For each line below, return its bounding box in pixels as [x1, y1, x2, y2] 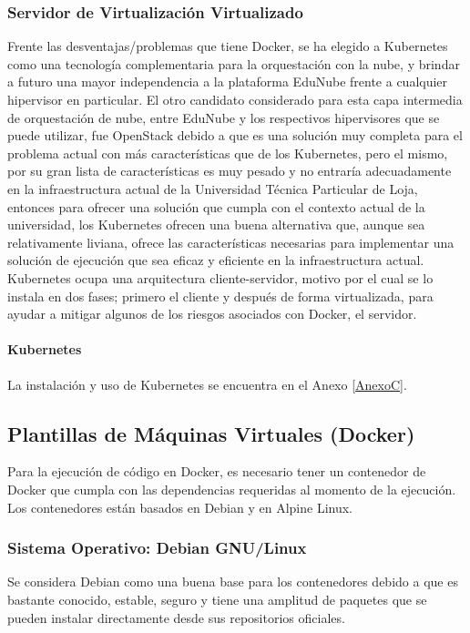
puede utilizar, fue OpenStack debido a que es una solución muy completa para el [7, 126, 463, 145]
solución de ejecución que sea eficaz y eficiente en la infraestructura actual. [7, 250, 424, 270]
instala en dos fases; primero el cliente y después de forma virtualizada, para [7, 286, 434, 305]
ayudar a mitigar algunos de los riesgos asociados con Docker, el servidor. [7, 304, 417, 323]
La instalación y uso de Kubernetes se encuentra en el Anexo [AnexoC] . [7, 374, 407, 393]
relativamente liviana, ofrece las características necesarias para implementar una [7, 232, 455, 251]
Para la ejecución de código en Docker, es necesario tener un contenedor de [7, 462, 426, 481]
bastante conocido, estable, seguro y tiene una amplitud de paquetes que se [7, 589, 427, 608]
